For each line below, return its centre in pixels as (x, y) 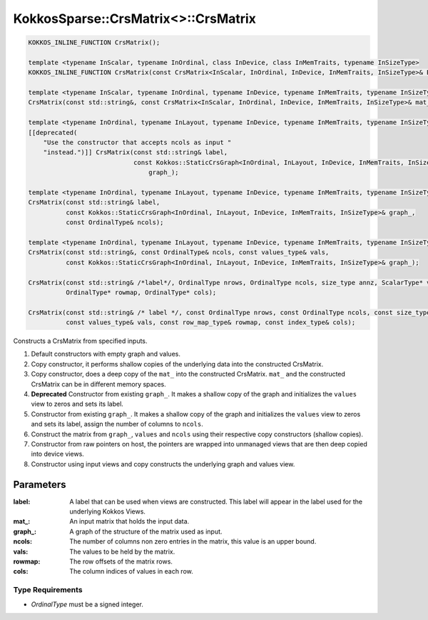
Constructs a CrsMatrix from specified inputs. (80, 341)
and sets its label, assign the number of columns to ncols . (117, 424)
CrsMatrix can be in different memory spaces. (99, 384)
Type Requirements (48, 590)
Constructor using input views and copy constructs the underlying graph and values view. (163, 464)
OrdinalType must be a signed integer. (87, 604)
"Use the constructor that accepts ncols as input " (137, 142)
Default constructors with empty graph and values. (106, 354)
